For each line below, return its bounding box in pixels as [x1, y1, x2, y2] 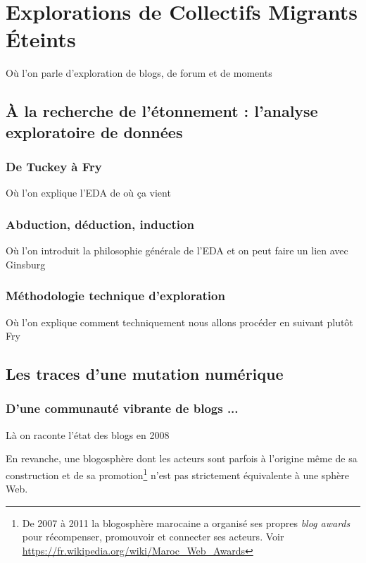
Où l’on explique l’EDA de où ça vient [6, 185, 171, 200]
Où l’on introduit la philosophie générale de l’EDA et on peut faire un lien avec [6, 243, 348, 258]
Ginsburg [6, 256, 46, 271]
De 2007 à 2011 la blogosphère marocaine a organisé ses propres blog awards [22, 515, 351, 530]
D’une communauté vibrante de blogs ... [6, 400, 239, 417]
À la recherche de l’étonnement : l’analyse [6, 100, 318, 122]
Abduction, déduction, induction [6, 215, 194, 233]
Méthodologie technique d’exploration [6, 287, 225, 304]
